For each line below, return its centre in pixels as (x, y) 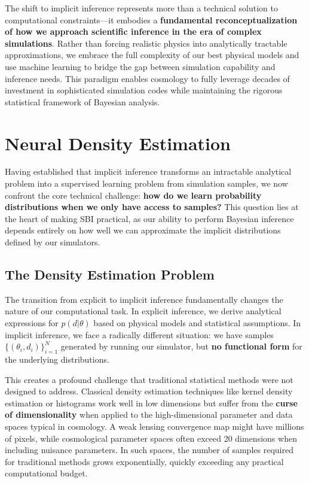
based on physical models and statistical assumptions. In (197, 323)
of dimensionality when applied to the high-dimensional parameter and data (149, 414)
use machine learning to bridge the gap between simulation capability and (140, 66)
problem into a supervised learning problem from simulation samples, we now (146, 183)
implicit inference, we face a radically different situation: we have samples (139, 334)
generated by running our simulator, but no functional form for (181, 346)
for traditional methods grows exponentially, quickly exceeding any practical (144, 461)
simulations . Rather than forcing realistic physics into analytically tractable (146, 43)
